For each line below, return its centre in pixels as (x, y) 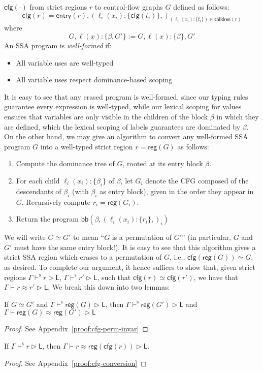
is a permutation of (142, 237)
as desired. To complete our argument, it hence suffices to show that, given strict (130, 267)
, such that (114, 277)
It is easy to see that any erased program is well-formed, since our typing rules (126, 96)
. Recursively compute (56, 201)
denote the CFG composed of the (197, 180)
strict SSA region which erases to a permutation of (83, 257)
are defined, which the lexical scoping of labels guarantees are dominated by (122, 126)
